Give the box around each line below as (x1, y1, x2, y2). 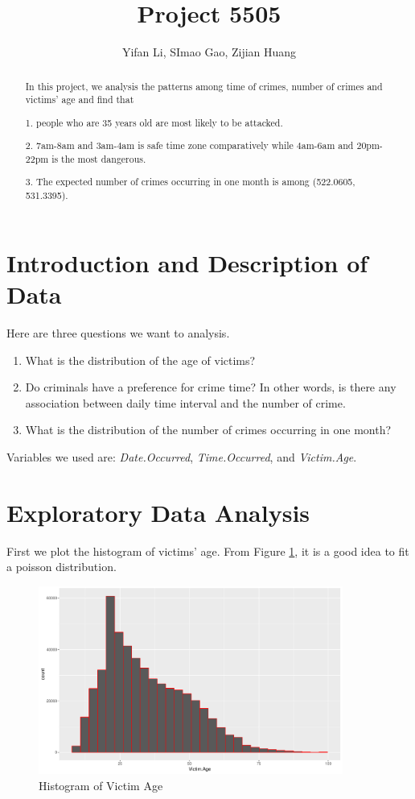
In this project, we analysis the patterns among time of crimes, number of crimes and (25, 79, 383, 93)
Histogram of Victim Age (39, 776, 163, 793)
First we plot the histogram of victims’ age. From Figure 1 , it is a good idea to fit (6, 542, 409, 559)
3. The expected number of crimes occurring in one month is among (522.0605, (25, 175, 355, 188)
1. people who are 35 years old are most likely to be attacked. (25, 115, 283, 129)
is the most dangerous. (51, 151, 146, 165)
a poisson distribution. (6, 558, 117, 575)
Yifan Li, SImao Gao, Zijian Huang (121, 43, 297, 60)
